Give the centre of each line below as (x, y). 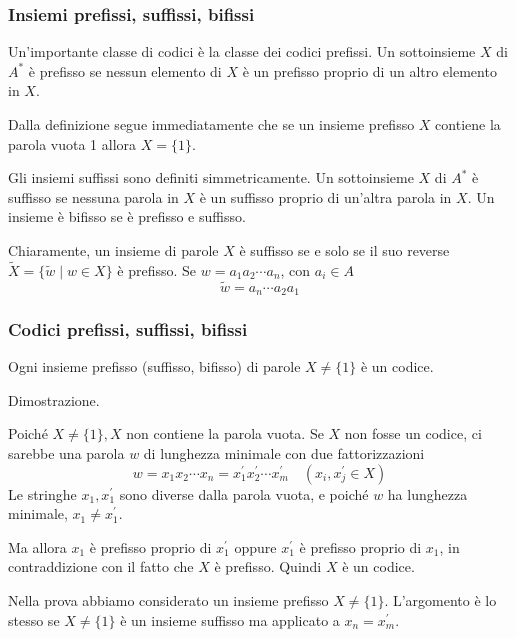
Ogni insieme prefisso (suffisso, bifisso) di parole (154, 366)
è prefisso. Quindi (268, 566)
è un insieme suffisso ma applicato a (230, 619)
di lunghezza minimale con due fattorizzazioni (284, 453)
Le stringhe (42, 493)
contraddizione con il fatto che (101, 566)
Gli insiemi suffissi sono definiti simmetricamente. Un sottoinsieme (211, 177)
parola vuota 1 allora (72, 143)
